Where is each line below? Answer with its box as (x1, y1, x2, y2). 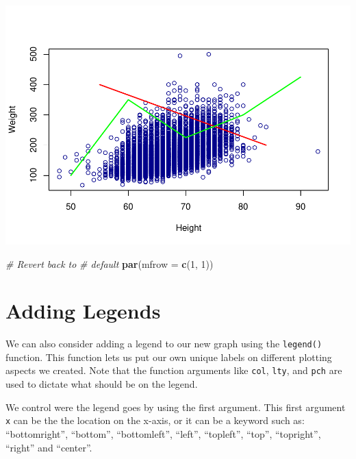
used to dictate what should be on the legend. (5, 377, 198, 391)
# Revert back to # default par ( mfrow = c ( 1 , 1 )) (5, 256, 214, 271)
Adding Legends (5, 297, 161, 325)
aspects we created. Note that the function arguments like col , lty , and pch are (5, 363, 342, 377)
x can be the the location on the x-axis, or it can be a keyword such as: (5, 413, 305, 427)
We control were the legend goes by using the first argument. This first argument (5, 399, 346, 414)
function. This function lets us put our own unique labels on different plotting (5, 349, 332, 364)
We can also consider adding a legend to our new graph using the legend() (5, 336, 322, 351)
